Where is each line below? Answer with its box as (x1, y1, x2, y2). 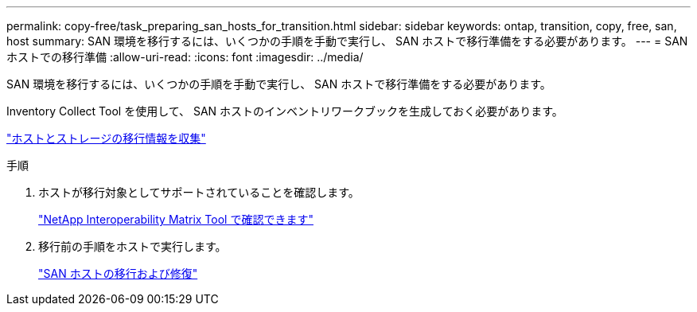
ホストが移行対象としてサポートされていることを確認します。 (38, 185, 360, 199)
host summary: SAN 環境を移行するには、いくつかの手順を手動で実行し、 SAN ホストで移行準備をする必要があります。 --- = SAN (6, 34, 688, 48)
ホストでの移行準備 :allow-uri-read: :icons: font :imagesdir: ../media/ (6, 50, 364, 64)
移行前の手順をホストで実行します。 (38, 240, 227, 253)
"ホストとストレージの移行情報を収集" (6, 131, 206, 145)
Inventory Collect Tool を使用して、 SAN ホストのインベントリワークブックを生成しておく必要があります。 (6, 104, 563, 118)
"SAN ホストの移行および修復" (38, 267, 198, 280)
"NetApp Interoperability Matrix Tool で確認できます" (38, 213, 313, 226)
